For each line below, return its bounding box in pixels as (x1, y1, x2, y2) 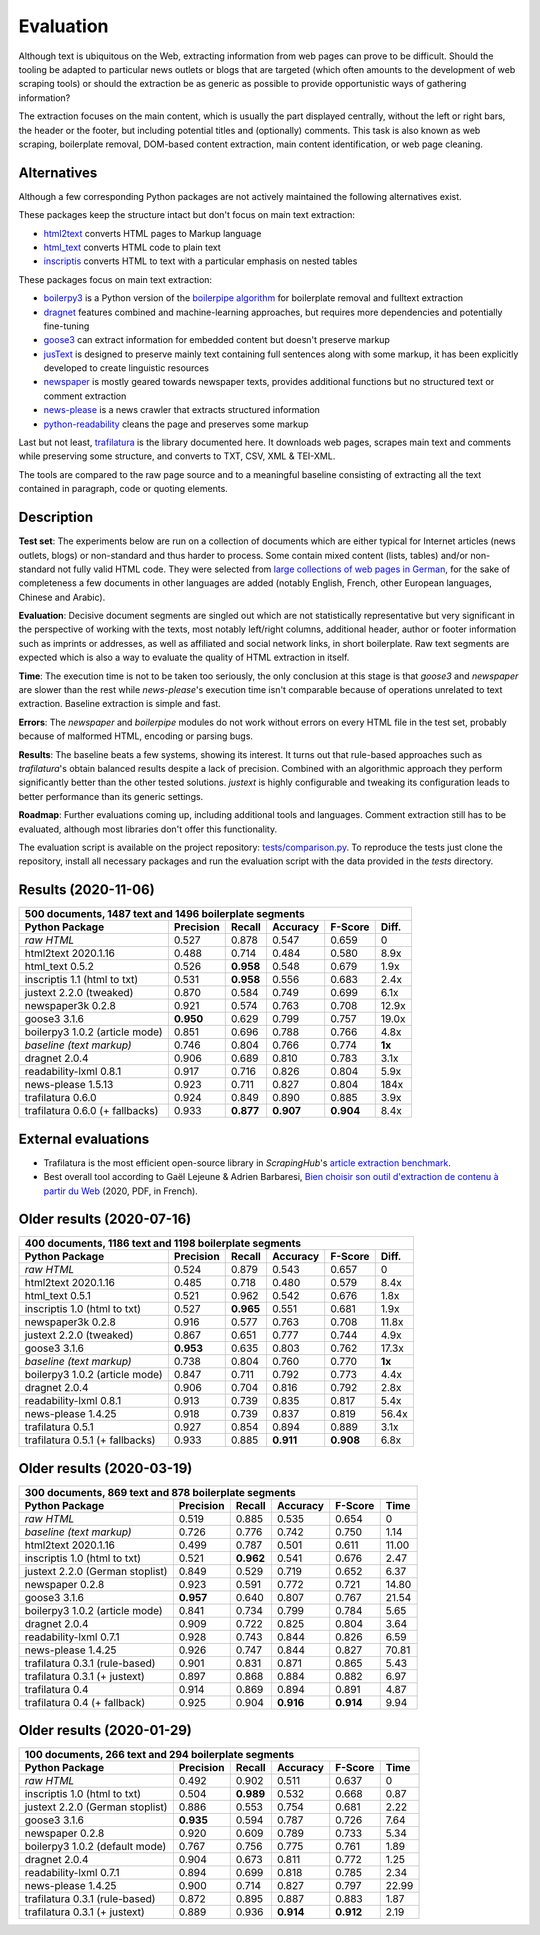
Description (18, 509, 94, 526)
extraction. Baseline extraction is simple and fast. (18, 698, 222, 710)
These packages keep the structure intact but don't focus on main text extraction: (18, 209, 355, 221)
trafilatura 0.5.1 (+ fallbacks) (24, 1433, 156, 1447)
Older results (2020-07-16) (18, 1211, 192, 1228)
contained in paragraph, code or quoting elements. (18, 483, 229, 495)
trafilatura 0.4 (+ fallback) (24, 1695, 145, 1709)
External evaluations (18, 1130, 150, 1147)
